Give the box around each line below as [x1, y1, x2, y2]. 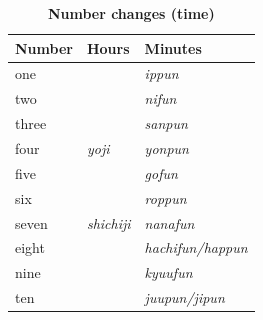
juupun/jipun [144, 287, 225, 308]
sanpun [144, 113, 188, 134]
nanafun [144, 212, 195, 233]
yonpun [144, 137, 189, 158]
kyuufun [144, 262, 193, 283]
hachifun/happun [144, 237, 248, 258]
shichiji [86, 212, 131, 233]
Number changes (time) [47, 3, 215, 23]
